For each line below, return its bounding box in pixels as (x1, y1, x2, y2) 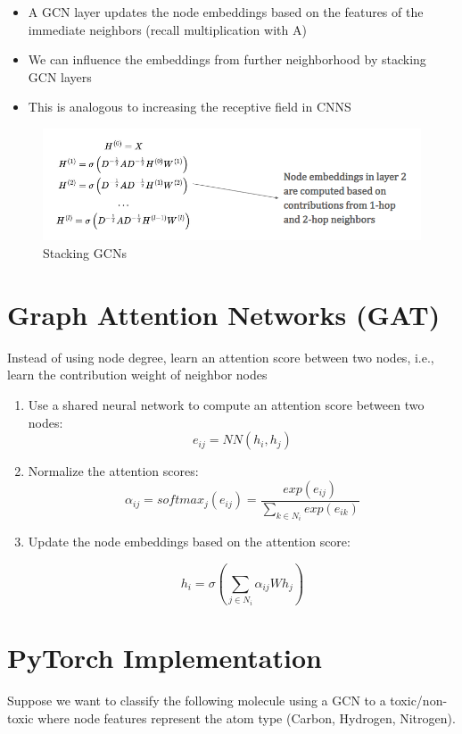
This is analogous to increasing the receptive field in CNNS (28, 97, 351, 116)
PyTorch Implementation (7, 638, 322, 675)
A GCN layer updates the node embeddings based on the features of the (28, 3, 424, 21)
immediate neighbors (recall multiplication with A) (28, 20, 307, 38)
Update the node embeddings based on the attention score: (28, 532, 351, 551)
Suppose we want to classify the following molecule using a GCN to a (7, 690, 386, 709)
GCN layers (28, 67, 92, 86)
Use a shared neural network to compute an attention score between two (28, 395, 425, 413)
